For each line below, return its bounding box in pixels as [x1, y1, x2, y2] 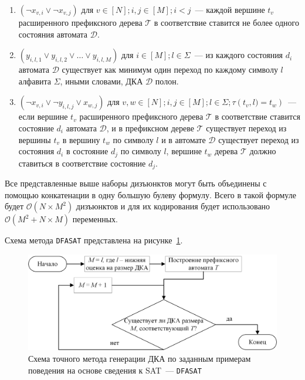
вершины [18, 133, 51, 145]
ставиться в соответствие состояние [18, 157, 146, 169]
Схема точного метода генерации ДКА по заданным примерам [28, 352, 251, 365]
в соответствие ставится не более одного [154, 16, 299, 28]
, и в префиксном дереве [106, 121, 194, 134]
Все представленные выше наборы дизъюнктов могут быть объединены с [5, 177, 267, 189]
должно [249, 145, 276, 157]
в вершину [62, 133, 100, 145]
